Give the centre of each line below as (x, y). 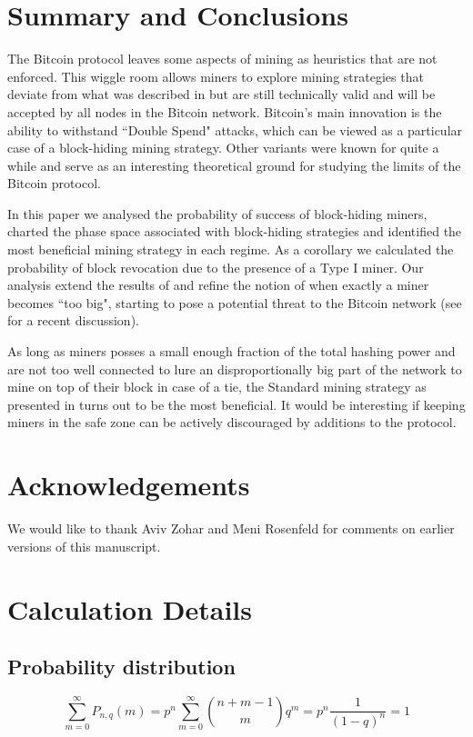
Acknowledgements (129, 485)
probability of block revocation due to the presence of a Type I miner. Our (216, 267)
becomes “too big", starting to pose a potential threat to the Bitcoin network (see (235, 302)
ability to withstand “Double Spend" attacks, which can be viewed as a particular (235, 129)
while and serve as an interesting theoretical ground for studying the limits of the (234, 165)
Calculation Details (130, 608)
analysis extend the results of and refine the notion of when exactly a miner (218, 285)
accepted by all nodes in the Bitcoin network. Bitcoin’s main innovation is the (225, 111)
